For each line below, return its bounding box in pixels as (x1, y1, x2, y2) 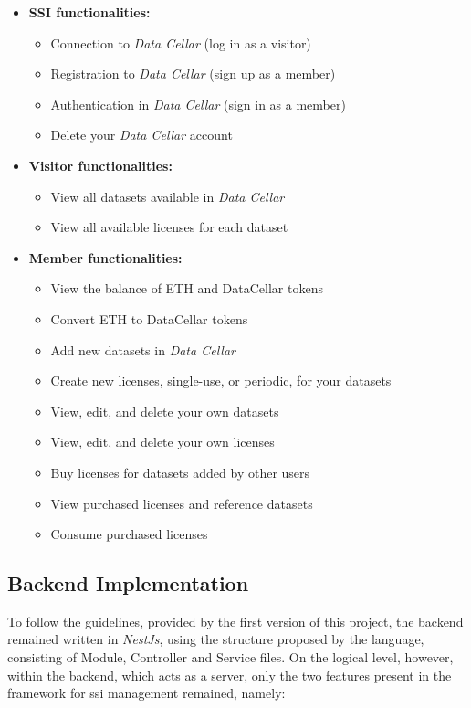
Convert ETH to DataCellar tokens (50, 309, 248, 328)
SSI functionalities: (28, 3, 151, 21)
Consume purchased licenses (50, 524, 208, 544)
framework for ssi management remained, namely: (7, 683, 286, 703)
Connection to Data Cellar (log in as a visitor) (50, 33, 311, 52)
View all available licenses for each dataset (50, 217, 288, 237)
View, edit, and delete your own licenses (50, 432, 275, 451)
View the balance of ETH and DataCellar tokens (50, 279, 323, 298)
